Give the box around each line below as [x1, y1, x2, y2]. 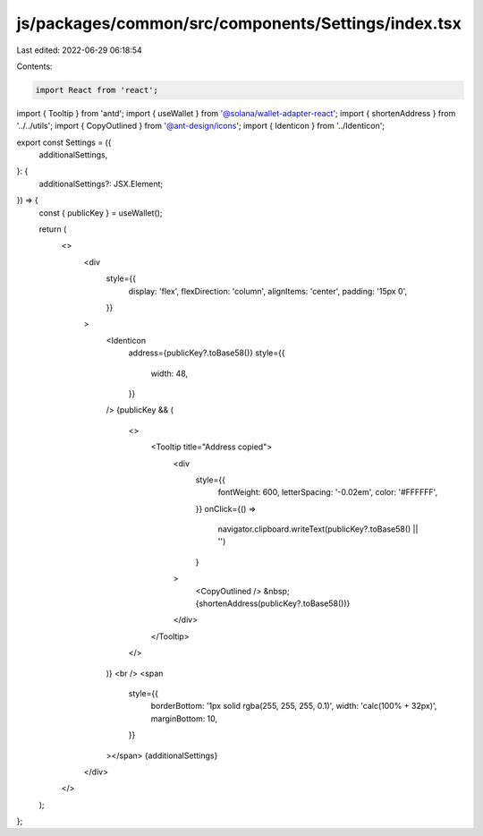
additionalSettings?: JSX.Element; [38, 178, 164, 189]
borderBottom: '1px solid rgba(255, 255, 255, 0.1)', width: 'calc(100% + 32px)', [150, 701, 437, 712]
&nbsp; [263, 585, 290, 596]
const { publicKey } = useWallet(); [38, 207, 163, 218]
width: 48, [150, 368, 188, 379]
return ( [38, 224, 67, 235]
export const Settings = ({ [16, 137, 112, 148]
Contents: [16, 61, 53, 72]
